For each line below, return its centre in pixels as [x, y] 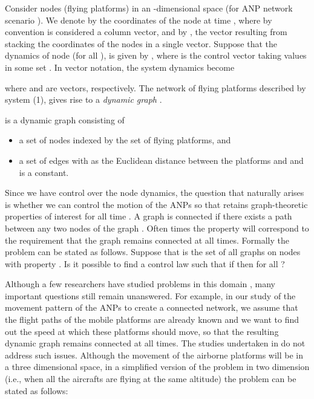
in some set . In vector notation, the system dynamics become [120, 67]
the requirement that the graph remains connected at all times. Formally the [147, 240]
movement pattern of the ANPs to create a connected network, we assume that [152, 307]
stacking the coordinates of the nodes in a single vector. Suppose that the [141, 43]
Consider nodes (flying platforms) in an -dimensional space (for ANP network [149, 8]
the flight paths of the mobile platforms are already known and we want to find [152, 320]
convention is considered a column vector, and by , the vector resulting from [146, 32]
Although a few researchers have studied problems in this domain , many [140, 284]
